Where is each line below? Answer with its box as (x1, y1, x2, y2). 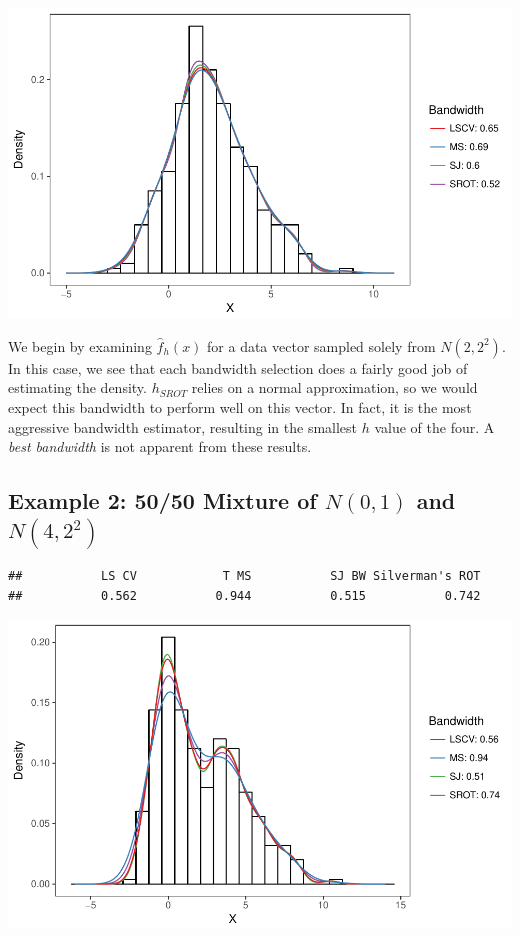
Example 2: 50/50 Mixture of (8, 485, 317, 516)
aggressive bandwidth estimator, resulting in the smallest (8, 416, 358, 437)
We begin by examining (8, 335, 152, 356)
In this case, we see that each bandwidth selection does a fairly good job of (8, 357, 468, 378)
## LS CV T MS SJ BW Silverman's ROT (8, 569, 481, 584)
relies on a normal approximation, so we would (191, 377, 478, 398)
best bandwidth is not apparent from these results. (8, 436, 312, 457)
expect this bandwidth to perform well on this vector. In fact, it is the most (8, 396, 472, 417)
